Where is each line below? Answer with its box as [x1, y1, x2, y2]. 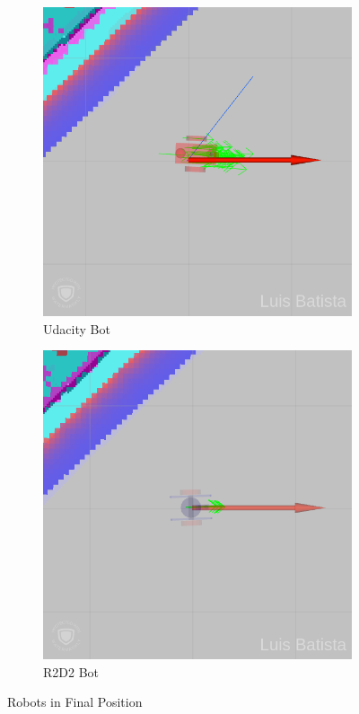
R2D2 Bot [43, 662, 100, 681]
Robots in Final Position [7, 692, 143, 711]
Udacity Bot [43, 319, 110, 338]
